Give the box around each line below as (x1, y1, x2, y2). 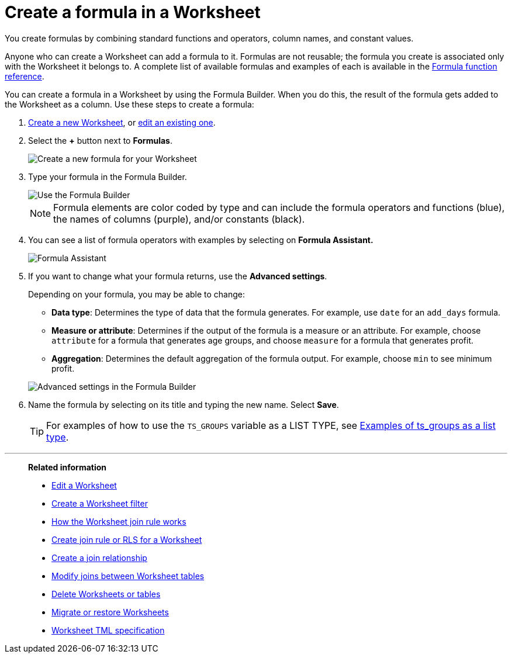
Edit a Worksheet (51, 480, 117, 490)
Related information (28, 462, 107, 472)
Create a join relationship (51, 552, 147, 563)
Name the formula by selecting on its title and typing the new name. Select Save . (28, 399, 339, 410)
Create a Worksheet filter (51, 498, 148, 508)
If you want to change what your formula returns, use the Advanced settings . (28, 271, 327, 281)
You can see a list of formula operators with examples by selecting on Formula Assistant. (28, 234, 373, 245)
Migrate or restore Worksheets (51, 607, 169, 617)
